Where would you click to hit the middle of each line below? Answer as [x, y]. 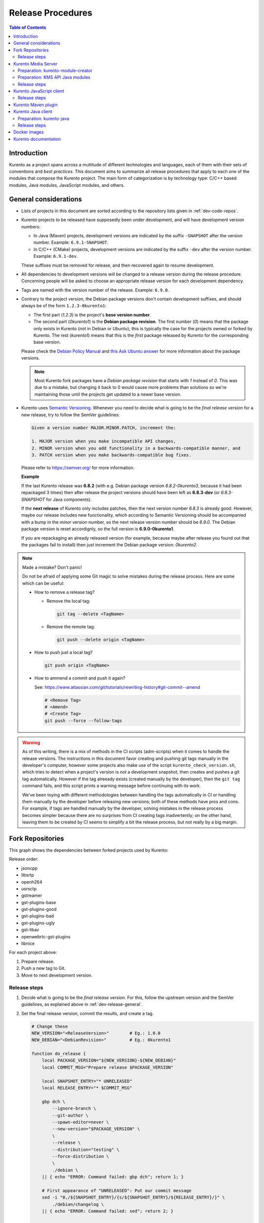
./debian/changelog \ [78, 1204]
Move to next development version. [57, 975]
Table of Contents [28, 27]
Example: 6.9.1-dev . [56, 256]
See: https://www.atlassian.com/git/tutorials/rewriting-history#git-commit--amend [117, 687]
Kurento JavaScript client [39, 91]
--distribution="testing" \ [86, 1149]
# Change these [50, 1026]
